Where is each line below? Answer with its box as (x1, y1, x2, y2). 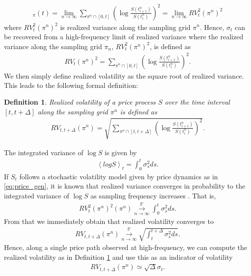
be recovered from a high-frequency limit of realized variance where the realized (4, 31, 244, 42)
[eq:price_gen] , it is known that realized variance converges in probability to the (4, 181, 246, 191)
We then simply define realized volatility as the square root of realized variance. (4, 70, 244, 81)
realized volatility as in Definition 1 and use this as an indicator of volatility (4, 252, 233, 262)
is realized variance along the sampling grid (60, 22, 191, 32)
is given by (105, 147, 137, 157)
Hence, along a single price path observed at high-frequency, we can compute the (4, 242, 247, 252)
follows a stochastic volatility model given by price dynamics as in (19, 171, 218, 181)
